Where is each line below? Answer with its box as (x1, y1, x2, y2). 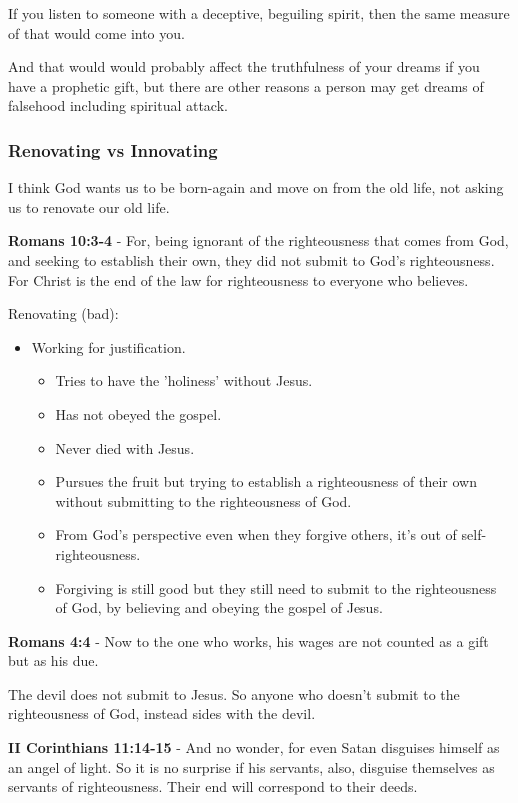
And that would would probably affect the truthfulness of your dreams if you (8, 56, 480, 77)
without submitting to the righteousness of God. (55, 490, 352, 511)
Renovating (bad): (8, 303, 119, 324)
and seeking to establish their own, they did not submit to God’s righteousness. (8, 249, 495, 270)
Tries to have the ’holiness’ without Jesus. (55, 370, 313, 391)
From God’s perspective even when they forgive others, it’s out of (55, 524, 457, 545)
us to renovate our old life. (8, 196, 170, 217)
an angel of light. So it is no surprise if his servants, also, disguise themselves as (8, 756, 495, 777)
